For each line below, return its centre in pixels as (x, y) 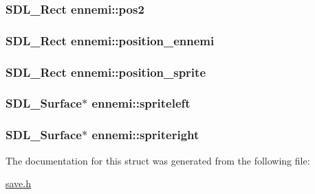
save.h (19, 183)
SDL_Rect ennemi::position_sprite (106, 72)
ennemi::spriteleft (141, 103)
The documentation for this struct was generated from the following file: (158, 160)
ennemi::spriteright (145, 135)
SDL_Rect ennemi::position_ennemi (110, 40)
